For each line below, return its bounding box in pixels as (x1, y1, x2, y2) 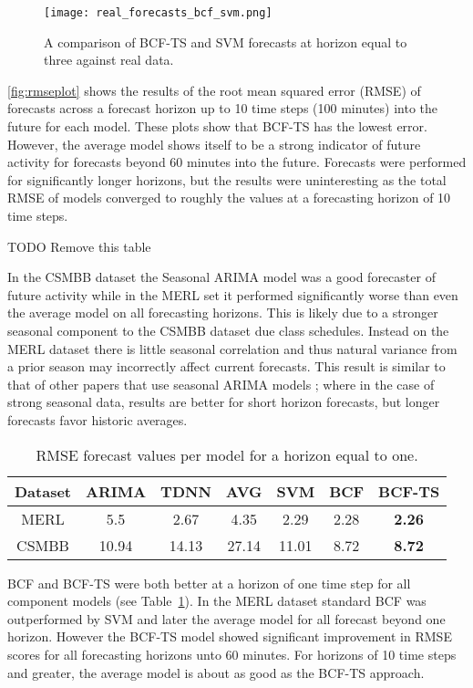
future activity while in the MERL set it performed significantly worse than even (7, 285, 458, 304)
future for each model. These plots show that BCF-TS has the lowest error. (7, 117, 427, 136)
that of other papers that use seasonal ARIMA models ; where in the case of (7, 374, 435, 393)
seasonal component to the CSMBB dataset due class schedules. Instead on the (7, 320, 449, 339)
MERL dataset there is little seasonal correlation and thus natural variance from (7, 339, 458, 358)
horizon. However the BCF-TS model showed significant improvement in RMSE (7, 627, 452, 646)
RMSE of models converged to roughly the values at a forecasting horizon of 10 (7, 188, 451, 207)
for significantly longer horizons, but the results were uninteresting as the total (7, 170, 447, 189)
